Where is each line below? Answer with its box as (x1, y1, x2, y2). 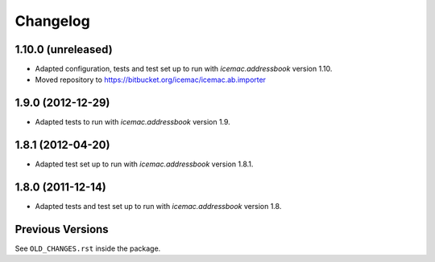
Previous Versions (14, 222, 109, 236)
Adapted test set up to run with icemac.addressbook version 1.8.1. (35, 159, 254, 169)
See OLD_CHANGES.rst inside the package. (14, 244, 161, 253)
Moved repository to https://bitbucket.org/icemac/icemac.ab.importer (35, 75, 266, 84)
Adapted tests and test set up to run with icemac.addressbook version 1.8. (35, 202, 282, 211)
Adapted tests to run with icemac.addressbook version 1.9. (35, 117, 231, 127)
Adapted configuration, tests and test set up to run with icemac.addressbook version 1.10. (35, 64, 333, 74)
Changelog (14, 12, 90, 30)
